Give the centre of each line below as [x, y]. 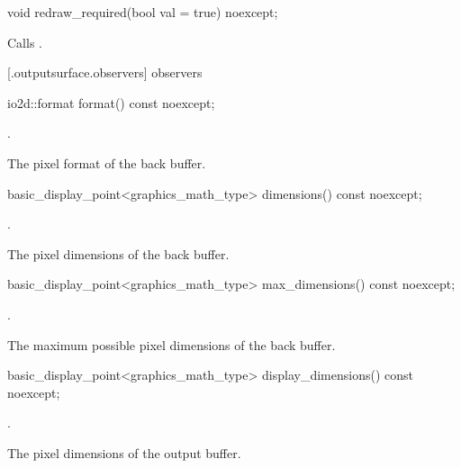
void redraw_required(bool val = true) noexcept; [143, 12]
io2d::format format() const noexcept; [111, 102]
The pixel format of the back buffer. [107, 162]
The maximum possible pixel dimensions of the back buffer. [172, 344]
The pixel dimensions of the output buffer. [124, 452]
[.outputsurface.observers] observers [105, 72]
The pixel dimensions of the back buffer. [118, 253]
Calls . [25, 42]
